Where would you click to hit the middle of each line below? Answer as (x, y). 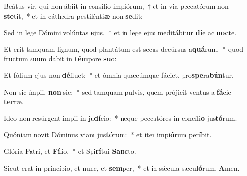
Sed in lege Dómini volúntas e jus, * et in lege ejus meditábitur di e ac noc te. (120, 32)
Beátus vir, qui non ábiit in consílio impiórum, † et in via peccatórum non (116, 6)
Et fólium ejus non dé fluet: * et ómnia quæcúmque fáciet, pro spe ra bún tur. (119, 75)
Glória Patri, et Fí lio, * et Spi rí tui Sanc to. (70, 151)
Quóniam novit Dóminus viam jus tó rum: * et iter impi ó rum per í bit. (108, 134)
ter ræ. (14, 101)
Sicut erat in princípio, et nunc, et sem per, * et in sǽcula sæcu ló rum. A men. (122, 167)
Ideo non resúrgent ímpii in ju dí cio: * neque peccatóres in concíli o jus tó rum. (121, 118)
